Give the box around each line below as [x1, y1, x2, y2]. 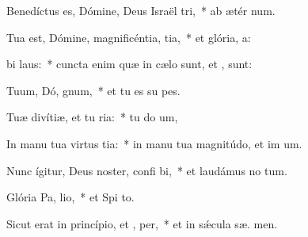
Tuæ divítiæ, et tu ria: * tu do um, [6, 109, 178, 125]
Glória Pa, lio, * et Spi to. [6, 189, 135, 205]
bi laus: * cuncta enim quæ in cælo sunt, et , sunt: [6, 55, 253, 72]
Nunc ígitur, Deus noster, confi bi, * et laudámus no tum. [6, 162, 287, 178]
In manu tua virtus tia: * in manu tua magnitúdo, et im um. [6, 135, 302, 151]
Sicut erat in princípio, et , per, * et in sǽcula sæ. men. [6, 215, 278, 231]
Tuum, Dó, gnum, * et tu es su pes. [6, 82, 181, 98]
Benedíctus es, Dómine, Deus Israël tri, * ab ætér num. [6, 2, 276, 18]
